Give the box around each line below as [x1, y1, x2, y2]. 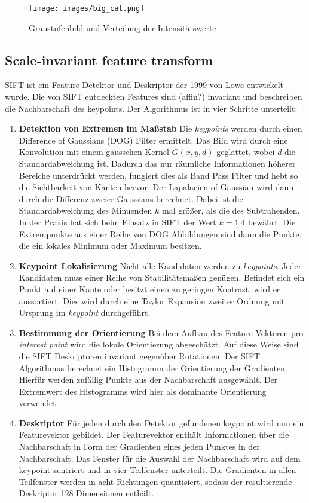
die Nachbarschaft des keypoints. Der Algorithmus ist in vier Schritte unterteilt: [5, 102, 298, 114]
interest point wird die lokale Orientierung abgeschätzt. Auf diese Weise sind [19, 338, 299, 350]
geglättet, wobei [216, 145, 275, 158]
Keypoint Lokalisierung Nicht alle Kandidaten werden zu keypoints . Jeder [19, 259, 302, 272]
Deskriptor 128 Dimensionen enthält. [19, 487, 154, 499]
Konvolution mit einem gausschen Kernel [19, 145, 169, 158]
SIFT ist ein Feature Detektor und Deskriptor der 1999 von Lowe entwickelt [5, 78, 284, 91]
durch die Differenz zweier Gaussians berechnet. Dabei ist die [19, 192, 243, 205]
